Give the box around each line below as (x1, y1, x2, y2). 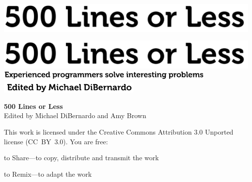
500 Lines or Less (4, 101, 63, 111)
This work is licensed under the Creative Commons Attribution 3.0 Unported (4, 127, 234, 137)
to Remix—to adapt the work (4, 168, 92, 179)
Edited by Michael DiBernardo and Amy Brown (4, 110, 146, 121)
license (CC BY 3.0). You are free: (4, 136, 108, 146)
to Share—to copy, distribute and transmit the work (4, 152, 159, 163)
